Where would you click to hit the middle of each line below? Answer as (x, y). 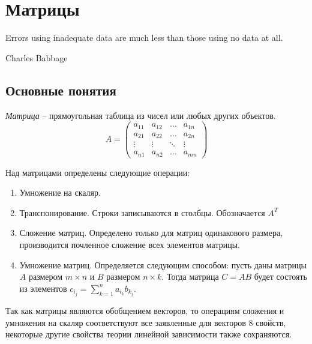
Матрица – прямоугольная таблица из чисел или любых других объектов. (141, 115)
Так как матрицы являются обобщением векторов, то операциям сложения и (145, 310)
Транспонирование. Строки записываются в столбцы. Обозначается (142, 212)
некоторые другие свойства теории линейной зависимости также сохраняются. (149, 334)
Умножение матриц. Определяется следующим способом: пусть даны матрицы (163, 264)
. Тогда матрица (190, 276)
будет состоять (280, 276)
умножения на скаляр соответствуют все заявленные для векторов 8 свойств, (146, 322)
